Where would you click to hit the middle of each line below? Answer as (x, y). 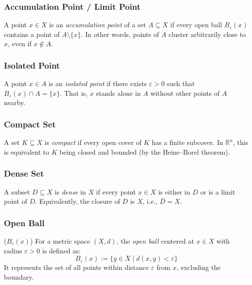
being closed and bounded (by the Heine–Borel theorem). (145, 151)
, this (241, 142)
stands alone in (118, 93)
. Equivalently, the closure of (78, 201)
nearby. (15, 102)
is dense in (70, 191)
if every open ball (196, 25)
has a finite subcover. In (187, 142)
